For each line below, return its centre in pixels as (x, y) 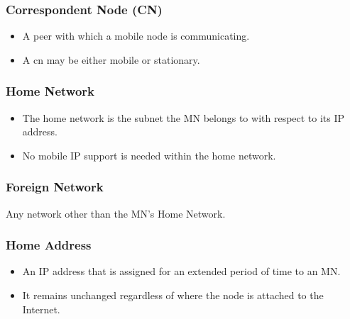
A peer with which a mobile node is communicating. (136, 36)
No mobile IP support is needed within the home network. (149, 155)
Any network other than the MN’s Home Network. (116, 213)
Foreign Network (55, 187)
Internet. (41, 309)
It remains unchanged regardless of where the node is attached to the (173, 295)
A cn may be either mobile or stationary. (111, 59)
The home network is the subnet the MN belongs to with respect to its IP (184, 117)
